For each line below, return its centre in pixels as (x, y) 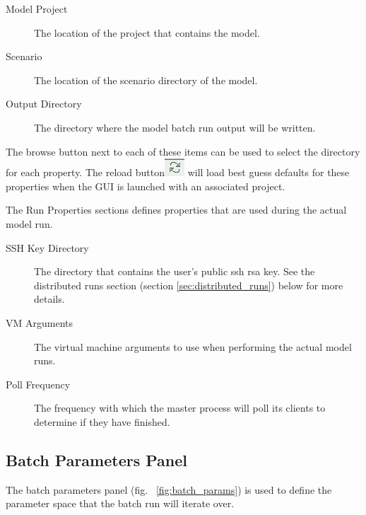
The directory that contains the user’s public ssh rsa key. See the (175, 271)
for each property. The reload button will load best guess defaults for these (178, 172)
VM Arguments (40, 322)
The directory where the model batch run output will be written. (175, 127)
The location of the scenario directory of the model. (146, 80)
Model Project (37, 8)
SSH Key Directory (47, 247)
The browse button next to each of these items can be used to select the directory (183, 151)
